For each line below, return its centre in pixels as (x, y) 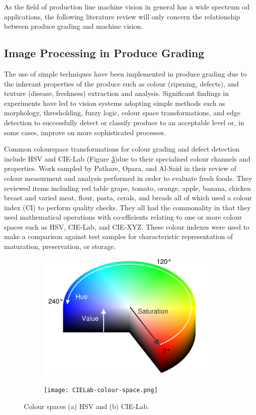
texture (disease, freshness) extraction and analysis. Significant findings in (117, 93)
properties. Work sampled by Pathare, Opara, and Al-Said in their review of (120, 168)
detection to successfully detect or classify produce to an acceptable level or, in (124, 122)
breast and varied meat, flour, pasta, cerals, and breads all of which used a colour (128, 198)
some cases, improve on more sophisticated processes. (85, 132)
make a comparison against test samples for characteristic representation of (119, 236)
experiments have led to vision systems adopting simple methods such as (115, 103)
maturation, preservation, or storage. (60, 246)
